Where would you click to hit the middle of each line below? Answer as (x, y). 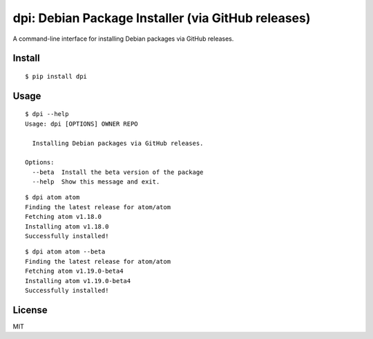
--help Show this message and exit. (96, 182)
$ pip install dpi (56, 76)
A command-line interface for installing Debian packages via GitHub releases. (123, 39)
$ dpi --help (47, 114)
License (30, 310)
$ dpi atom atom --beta (65, 252)
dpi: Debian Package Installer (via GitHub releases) (162, 18)
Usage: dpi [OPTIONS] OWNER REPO (82, 124)
